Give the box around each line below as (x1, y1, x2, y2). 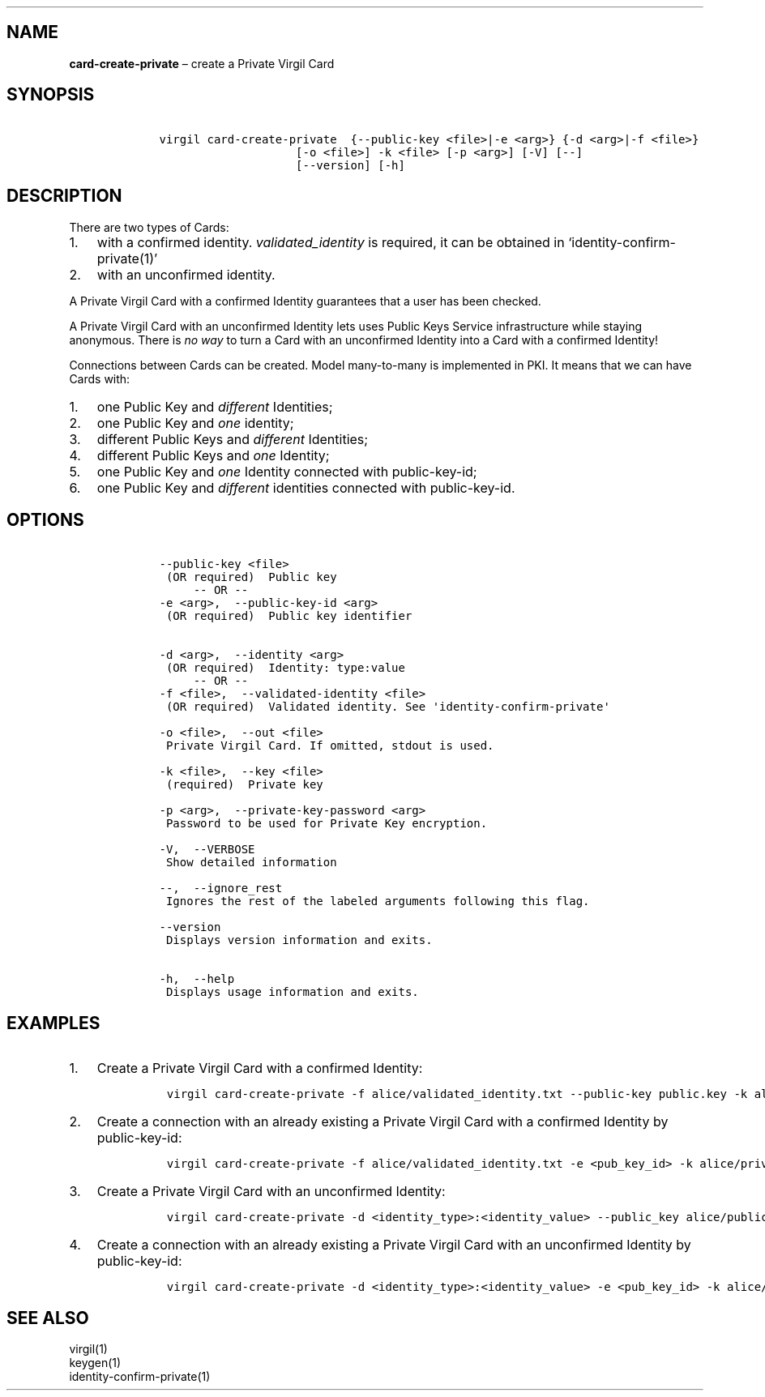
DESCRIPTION (6, 186, 122, 207)
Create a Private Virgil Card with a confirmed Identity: (96, 1060, 423, 1077)
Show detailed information (165, 856, 337, 869)
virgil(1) (69, 1342, 108, 1356)
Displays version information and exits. (165, 933, 433, 947)
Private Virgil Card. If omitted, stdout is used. (165, 739, 494, 753)
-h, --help (159, 972, 235, 986)
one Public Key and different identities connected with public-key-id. (96, 479, 515, 496)
